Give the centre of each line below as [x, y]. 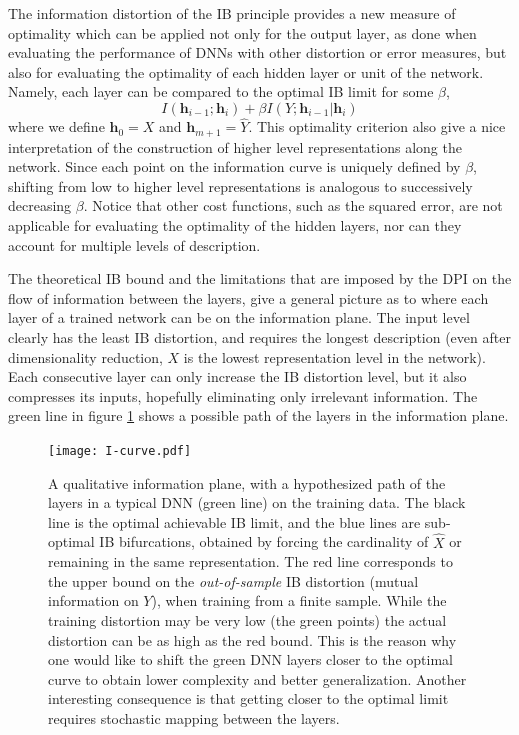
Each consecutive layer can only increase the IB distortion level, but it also [237, 376]
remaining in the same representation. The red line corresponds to [250, 561]
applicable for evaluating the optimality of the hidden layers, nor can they [235, 225]
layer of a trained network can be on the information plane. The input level [239, 317]
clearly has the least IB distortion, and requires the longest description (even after [259, 336]
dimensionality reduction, [85, 356]
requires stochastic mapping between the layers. [194, 717]
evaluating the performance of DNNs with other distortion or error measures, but [257, 52]
